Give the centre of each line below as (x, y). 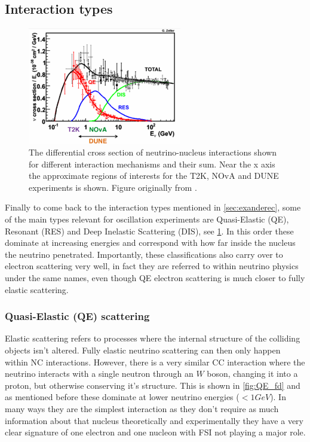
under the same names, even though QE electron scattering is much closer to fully (155, 278)
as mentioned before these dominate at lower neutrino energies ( (122, 397)
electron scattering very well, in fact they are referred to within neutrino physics (152, 266)
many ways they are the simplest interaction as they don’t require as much (142, 408)
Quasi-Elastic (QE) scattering (77, 316)
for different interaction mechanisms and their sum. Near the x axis (152, 164)
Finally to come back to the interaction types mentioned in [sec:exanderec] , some (153, 207)
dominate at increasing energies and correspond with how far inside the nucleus (150, 243)
